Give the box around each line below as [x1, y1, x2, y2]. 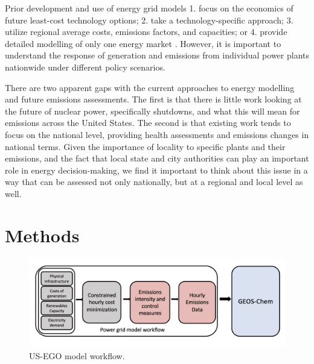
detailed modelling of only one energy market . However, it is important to [5, 37, 281, 49]
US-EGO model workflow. [29, 349, 125, 362]
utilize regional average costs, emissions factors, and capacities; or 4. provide [5, 25, 287, 38]
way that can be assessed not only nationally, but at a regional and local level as [5, 175, 303, 188]
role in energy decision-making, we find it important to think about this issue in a [5, 163, 308, 176]
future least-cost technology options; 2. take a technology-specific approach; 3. [5, 13, 293, 26]
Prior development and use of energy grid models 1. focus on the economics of [5, 2, 293, 14]
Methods [5, 222, 80, 247]
